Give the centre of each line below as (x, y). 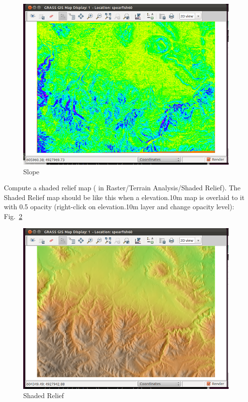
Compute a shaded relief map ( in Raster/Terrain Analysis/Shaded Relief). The (122, 188)
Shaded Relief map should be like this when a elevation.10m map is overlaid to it (124, 197)
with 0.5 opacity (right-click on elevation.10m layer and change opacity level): (119, 207)
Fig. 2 (13, 216)
